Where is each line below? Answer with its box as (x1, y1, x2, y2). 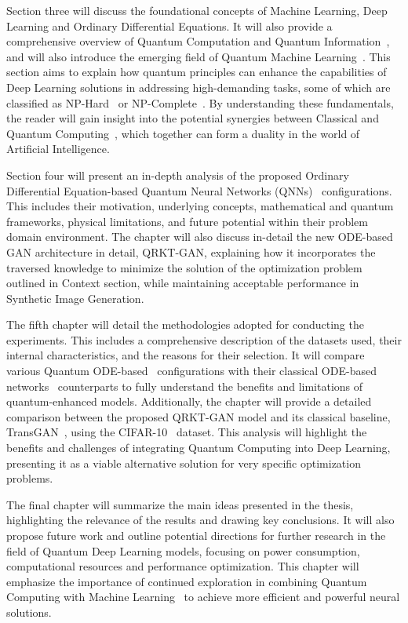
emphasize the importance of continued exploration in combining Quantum (6, 573, 367, 589)
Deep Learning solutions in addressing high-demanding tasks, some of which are (6, 78, 391, 95)
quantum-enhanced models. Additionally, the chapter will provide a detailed (6, 393, 372, 410)
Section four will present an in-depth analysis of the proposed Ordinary (6, 166, 349, 183)
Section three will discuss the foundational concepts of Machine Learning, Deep (6, 2, 388, 18)
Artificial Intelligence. (6, 140, 110, 157)
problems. (6, 470, 53, 486)
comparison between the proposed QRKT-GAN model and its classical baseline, (6, 408, 391, 424)
